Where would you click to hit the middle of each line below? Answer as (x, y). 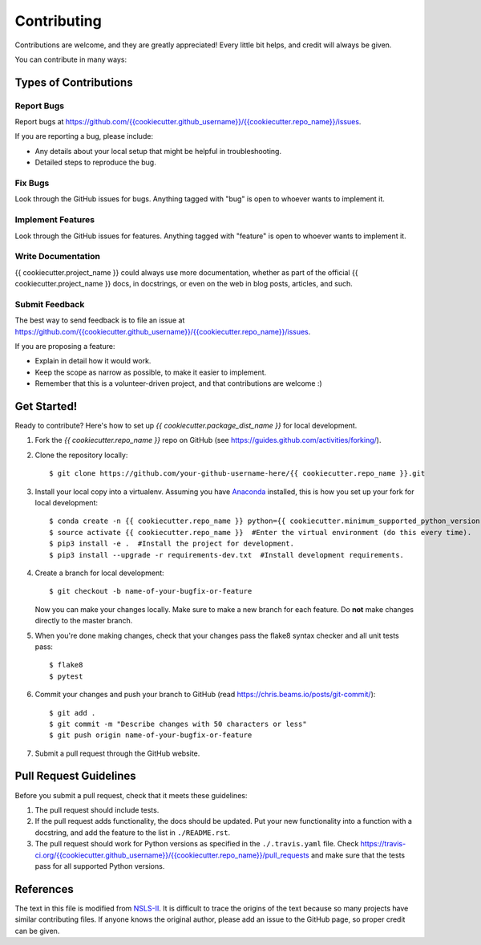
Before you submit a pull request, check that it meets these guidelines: (131, 795)
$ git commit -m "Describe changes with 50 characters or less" (178, 724)
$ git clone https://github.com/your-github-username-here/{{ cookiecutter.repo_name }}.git (237, 474)
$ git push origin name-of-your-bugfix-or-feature (151, 735)
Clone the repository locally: (81, 455)
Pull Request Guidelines (75, 776)
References (44, 889)
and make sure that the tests (358, 855)
